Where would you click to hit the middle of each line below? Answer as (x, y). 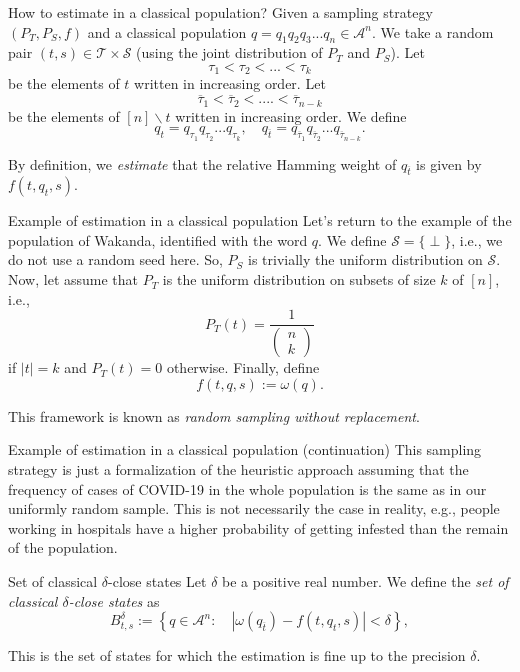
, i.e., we (477, 239)
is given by (449, 163)
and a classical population (167, 31)
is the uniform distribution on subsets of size (299, 279)
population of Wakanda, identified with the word (158, 239)
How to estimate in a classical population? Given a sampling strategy (220, 12)
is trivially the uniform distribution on (365, 259)
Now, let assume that (73, 279)
